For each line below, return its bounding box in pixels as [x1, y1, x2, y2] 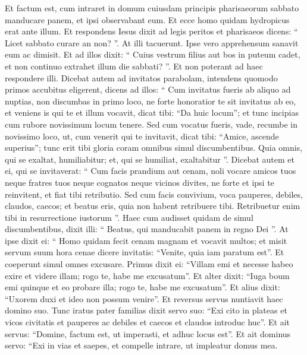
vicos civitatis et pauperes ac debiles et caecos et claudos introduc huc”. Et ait [5, 316, 290, 328]
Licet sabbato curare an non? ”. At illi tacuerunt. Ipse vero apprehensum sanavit [5, 36, 299, 49]
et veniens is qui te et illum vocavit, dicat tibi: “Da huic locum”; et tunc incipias [5, 106, 299, 119]
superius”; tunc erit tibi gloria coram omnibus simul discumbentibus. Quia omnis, [5, 141, 303, 154]
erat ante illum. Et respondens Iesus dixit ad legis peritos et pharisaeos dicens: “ [5, 25, 298, 37]
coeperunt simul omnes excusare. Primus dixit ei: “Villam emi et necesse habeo [5, 258, 293, 270]
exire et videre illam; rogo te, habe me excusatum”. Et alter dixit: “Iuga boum [5, 269, 290, 281]
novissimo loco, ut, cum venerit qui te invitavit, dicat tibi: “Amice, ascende [5, 129, 279, 142]
